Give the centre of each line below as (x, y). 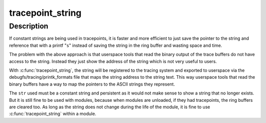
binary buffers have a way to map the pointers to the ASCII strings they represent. (92, 84)
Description (29, 26)
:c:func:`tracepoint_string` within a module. (53, 114)
